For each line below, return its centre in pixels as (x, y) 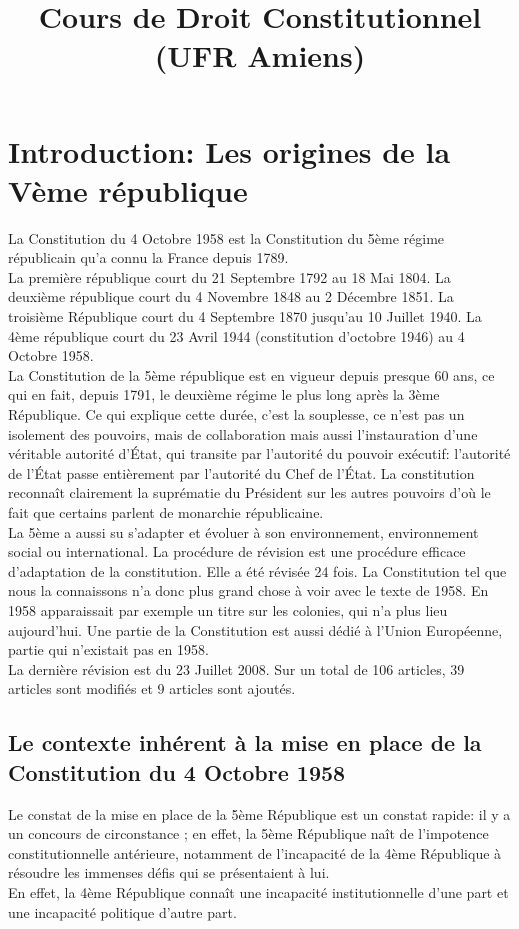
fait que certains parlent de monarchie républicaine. (166, 512)
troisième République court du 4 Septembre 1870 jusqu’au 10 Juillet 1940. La (245, 316)
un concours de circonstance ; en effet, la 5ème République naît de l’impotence (248, 833)
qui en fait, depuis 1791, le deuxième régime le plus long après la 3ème (224, 394)
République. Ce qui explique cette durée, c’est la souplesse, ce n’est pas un (236, 414)
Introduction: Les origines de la (229, 150)
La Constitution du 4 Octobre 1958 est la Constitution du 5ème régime (226, 237)
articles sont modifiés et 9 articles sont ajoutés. (152, 688)
